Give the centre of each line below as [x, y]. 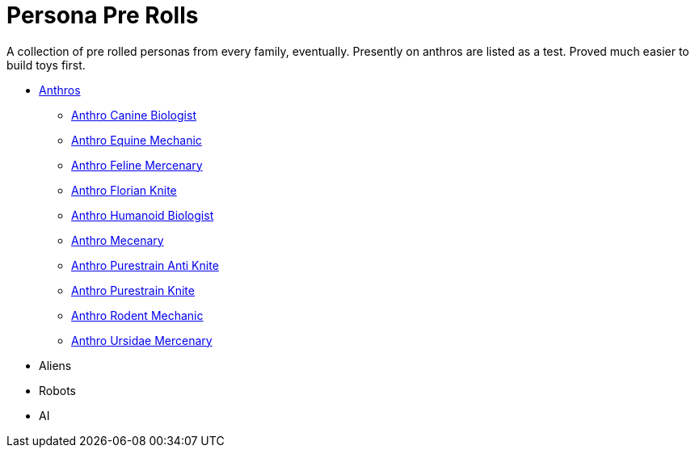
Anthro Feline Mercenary [137, 165]
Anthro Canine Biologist [134, 115]
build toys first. [46, 65]
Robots [57, 390]
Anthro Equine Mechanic [137, 140]
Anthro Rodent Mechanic [137, 315]
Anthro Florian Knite [124, 190]
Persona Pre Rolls [103, 15]
